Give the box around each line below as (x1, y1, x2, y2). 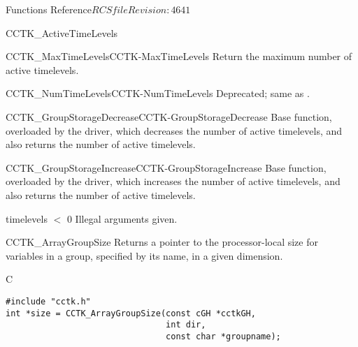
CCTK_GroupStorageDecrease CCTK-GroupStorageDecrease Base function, (6, 109, 332, 124)
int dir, (166, 320, 206, 330)
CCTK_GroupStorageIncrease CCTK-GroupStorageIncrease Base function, (6, 160, 327, 175)
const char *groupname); (166, 331, 281, 341)
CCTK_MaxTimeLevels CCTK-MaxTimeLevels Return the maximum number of (6, 49, 352, 64)
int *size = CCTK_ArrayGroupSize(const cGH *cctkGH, (6, 308, 256, 318)
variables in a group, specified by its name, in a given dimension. (6, 248, 283, 263)
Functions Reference (6, 2, 92, 16)
